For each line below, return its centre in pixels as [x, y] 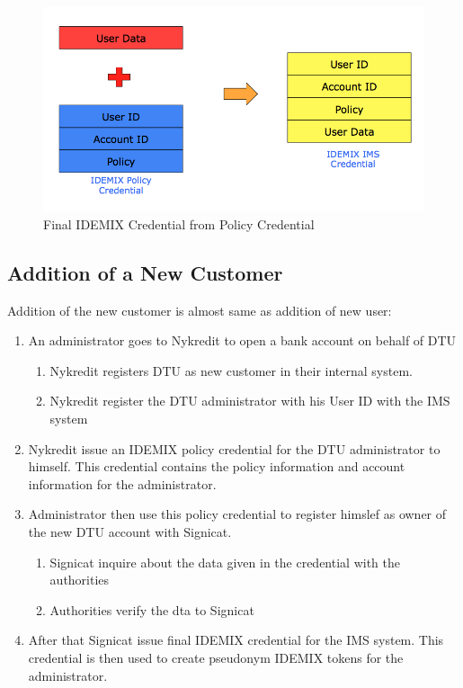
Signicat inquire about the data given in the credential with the [225, 562]
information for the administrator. [122, 483]
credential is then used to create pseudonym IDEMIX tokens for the [216, 657]
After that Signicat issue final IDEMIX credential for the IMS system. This [236, 640]
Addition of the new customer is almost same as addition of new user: [200, 310]
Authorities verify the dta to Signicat [152, 609]
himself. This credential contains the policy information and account [217, 466]
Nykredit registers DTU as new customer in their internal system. [231, 370]
